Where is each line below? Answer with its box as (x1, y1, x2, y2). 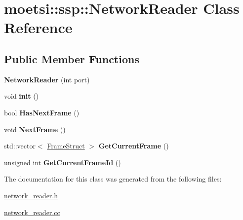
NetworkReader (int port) (4, 74, 90, 84)
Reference (4, 17, 73, 37)
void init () (4, 91, 39, 101)
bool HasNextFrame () (4, 107, 80, 117)
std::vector (4, 141, 36, 151)
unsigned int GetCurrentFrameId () (4, 157, 121, 167)
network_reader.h (4, 190, 58, 200)
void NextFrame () (4, 124, 66, 134)
